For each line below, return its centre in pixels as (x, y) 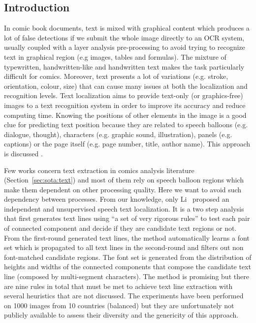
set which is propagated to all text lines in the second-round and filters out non (124, 247)
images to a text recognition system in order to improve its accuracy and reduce (125, 105)
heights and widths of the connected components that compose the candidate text (128, 267)
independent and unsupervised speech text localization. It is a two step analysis (124, 208)
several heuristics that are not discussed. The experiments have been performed (124, 296)
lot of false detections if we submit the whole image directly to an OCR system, (124, 37)
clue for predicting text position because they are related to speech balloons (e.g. (126, 125)
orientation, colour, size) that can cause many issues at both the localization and (126, 86)
